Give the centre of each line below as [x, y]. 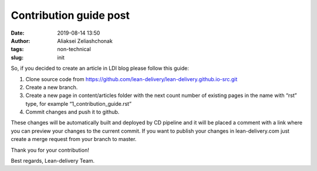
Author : [21, 41]
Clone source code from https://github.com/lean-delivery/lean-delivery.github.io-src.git [131, 79]
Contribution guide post [70, 15]
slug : [17, 57]
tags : [17, 49]
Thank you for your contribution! [50, 150]
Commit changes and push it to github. [72, 112]
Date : [18, 33]
